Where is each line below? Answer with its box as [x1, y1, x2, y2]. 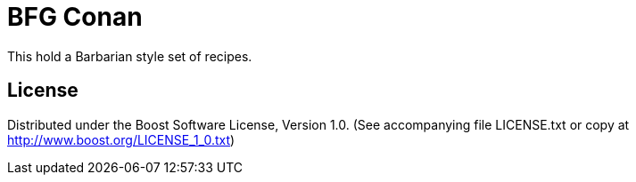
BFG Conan [7, 2, 143, 32]
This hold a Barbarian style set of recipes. [7, 48, 252, 64]
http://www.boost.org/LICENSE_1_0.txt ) [7, 131, 235, 147]
